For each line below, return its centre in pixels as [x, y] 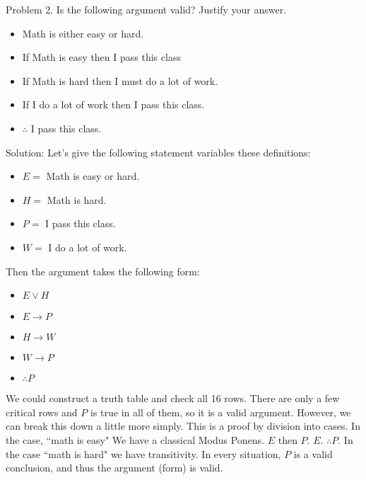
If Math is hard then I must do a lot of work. [120, 80]
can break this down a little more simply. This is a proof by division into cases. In [183, 426]
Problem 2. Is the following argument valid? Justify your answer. [146, 9]
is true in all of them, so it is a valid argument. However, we [220, 412]
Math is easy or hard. [93, 176]
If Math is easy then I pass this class [101, 57]
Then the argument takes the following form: [103, 271]
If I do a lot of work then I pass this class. [113, 104]
